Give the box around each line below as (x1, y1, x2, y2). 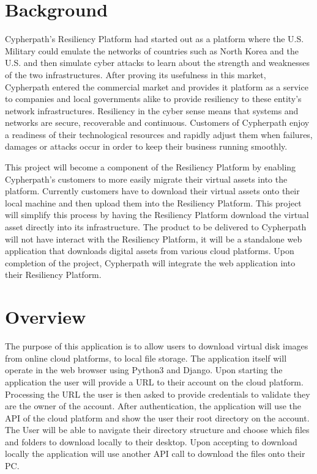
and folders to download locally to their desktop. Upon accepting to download (5, 435, 297, 448)
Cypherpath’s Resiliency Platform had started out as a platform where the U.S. (5, 32, 304, 45)
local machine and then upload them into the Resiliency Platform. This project (5, 196, 302, 209)
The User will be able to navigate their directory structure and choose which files (5, 423, 310, 436)
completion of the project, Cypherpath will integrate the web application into (5, 256, 296, 269)
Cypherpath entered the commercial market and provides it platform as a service (5, 80, 308, 93)
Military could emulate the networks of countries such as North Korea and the (5, 44, 299, 57)
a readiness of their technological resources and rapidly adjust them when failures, (5, 128, 313, 140)
